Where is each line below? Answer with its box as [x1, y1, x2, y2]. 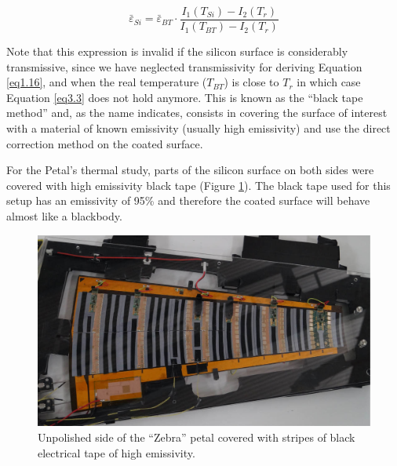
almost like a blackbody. [6, 208, 122, 224]
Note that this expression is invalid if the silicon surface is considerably [6, 43, 348, 60]
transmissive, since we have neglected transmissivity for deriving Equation [6, 58, 362, 75]
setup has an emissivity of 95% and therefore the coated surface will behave [6, 192, 370, 209]
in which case [297, 74, 361, 90]
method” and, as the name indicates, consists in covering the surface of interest [6, 104, 388, 121]
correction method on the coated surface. [6, 135, 203, 151]
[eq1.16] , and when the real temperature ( [6, 74, 207, 90]
